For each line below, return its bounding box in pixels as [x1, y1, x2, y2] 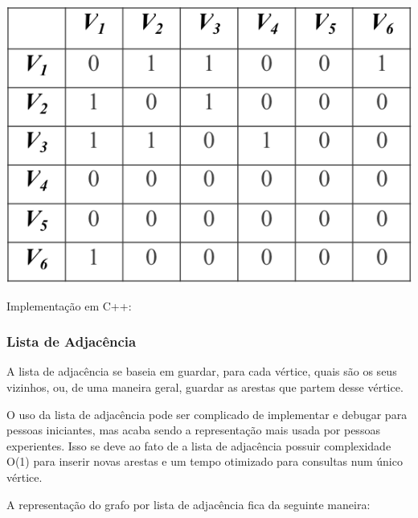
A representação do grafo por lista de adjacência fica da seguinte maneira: [6, 495, 371, 512]
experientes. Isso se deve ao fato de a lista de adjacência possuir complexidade [6, 437, 391, 454]
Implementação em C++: [6, 297, 132, 314]
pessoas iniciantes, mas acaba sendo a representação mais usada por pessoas [6, 421, 380, 438]
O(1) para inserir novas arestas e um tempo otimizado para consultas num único [6, 453, 403, 470]
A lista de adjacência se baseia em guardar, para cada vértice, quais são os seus [6, 363, 397, 380]
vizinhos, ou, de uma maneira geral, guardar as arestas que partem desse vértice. [6, 378, 404, 395]
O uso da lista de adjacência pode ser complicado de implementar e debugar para [6, 405, 408, 422]
